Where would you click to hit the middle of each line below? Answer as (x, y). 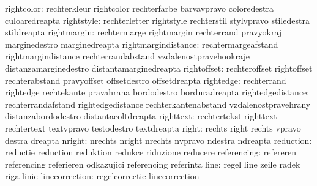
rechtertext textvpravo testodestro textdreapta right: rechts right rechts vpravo (153, 128)
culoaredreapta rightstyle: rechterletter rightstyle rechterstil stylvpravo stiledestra (157, 20)
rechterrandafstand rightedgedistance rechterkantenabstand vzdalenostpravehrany (158, 104)
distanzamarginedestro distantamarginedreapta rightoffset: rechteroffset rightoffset (159, 68)
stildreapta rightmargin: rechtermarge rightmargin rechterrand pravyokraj (144, 32)
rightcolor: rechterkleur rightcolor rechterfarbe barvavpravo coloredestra (139, 8)
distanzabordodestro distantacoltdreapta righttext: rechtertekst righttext (141, 116)
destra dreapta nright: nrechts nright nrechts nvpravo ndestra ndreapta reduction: (158, 140)
